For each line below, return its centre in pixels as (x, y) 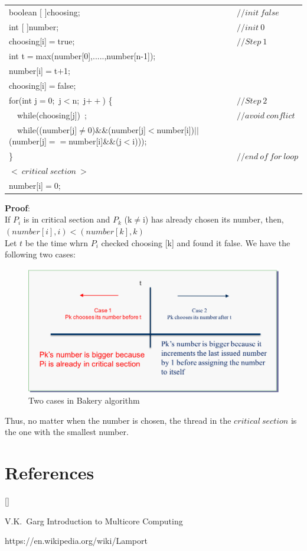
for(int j (23, 100)
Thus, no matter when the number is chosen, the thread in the (118, 420)
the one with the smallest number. (67, 432)
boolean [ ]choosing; (45, 12)
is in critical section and (67, 219)
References (50, 473)
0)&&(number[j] (117, 129)
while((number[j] (47, 129)
